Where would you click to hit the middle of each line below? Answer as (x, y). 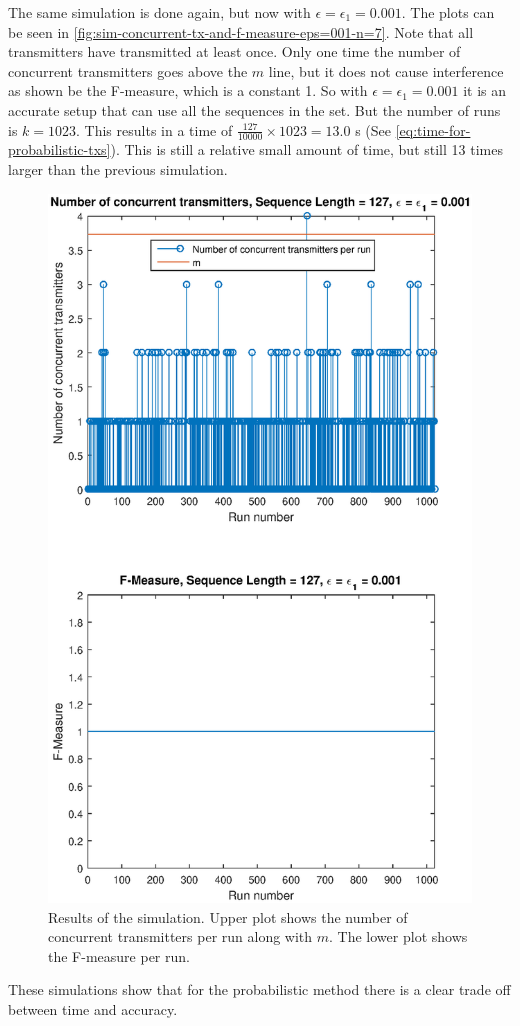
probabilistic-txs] (59, 149)
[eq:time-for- (433, 129)
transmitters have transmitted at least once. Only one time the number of (234, 51)
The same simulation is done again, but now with (159, 12)
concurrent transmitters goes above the (128, 70)
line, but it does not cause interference (386, 70)
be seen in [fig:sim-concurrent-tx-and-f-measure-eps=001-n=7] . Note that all (241, 31)
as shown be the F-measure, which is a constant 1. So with (188, 90)
